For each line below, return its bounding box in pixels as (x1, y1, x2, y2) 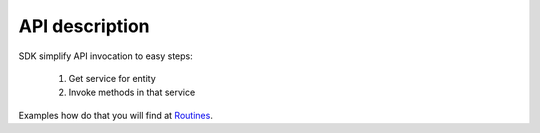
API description (18, 15, 150, 37)
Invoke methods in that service (68, 86, 196, 99)
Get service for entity (68, 72, 157, 84)
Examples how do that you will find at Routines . (18, 109, 214, 121)
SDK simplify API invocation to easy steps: (18, 50, 194, 62)
